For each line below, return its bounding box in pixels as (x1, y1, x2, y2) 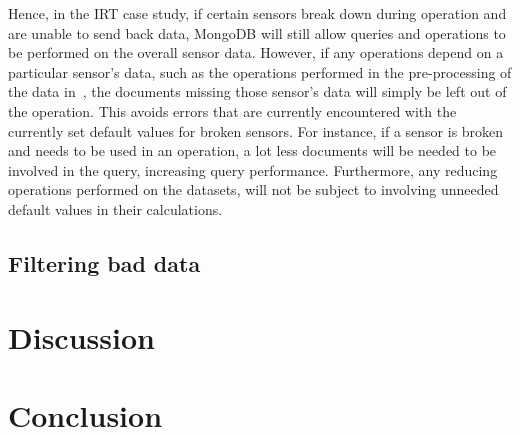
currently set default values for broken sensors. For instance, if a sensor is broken (8, 120, 504, 141)
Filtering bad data (8, 247, 201, 278)
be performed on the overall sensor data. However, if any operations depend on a (8, 42, 504, 63)
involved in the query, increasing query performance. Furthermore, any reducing (8, 159, 498, 180)
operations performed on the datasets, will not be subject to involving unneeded (8, 179, 499, 200)
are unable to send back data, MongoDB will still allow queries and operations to (8, 22, 506, 43)
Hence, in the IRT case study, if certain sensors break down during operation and (8, 3, 507, 23)
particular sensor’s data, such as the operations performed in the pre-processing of (8, 61, 512, 82)
